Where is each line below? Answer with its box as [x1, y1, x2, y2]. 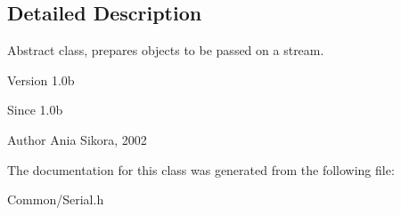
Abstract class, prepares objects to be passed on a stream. [7, 41, 324, 60]
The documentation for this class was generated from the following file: [7, 160, 395, 179]
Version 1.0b [7, 70, 75, 89]
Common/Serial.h [7, 190, 104, 209]
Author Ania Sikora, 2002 [7, 130, 147, 148]
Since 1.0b [7, 100, 63, 119]
